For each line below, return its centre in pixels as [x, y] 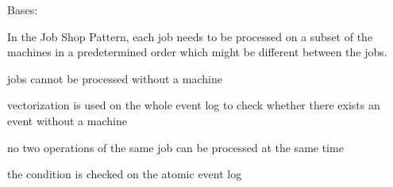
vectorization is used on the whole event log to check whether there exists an [194, 105]
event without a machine [67, 120]
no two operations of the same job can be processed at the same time [175, 147]
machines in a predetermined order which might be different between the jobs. [197, 52]
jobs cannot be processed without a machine [115, 78]
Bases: [23, 10]
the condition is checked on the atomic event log [125, 174]
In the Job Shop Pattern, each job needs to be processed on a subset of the [190, 36]
